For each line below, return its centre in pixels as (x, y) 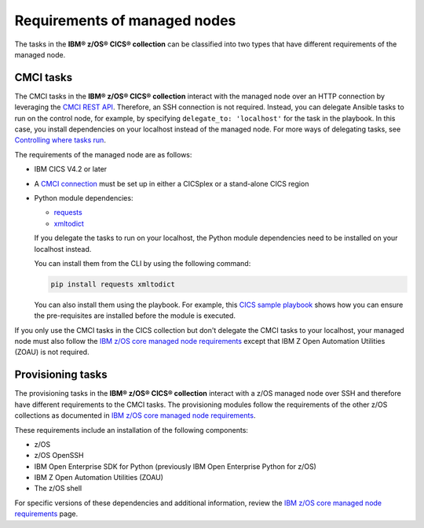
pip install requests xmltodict (113, 284)
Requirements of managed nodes (125, 20)
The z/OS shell (58, 489)
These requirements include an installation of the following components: (132, 430)
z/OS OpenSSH (59, 456)
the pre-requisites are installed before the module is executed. (135, 316)
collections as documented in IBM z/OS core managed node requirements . (135, 415)
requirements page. (46, 514)
